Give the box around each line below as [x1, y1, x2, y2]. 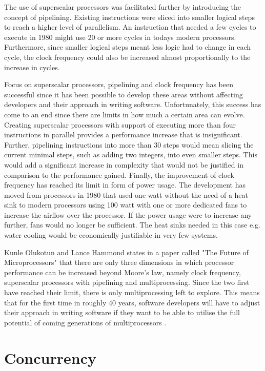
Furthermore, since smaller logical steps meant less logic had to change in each [4, 42, 251, 52]
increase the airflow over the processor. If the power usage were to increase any [4, 209, 252, 220]
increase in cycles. [4, 61, 60, 72]
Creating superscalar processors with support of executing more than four [4, 119, 236, 130]
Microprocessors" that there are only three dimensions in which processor [4, 257, 234, 267]
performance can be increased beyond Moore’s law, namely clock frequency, [4, 266, 241, 277]
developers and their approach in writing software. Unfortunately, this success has [4, 99, 261, 110]
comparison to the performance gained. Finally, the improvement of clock [4, 169, 234, 180]
